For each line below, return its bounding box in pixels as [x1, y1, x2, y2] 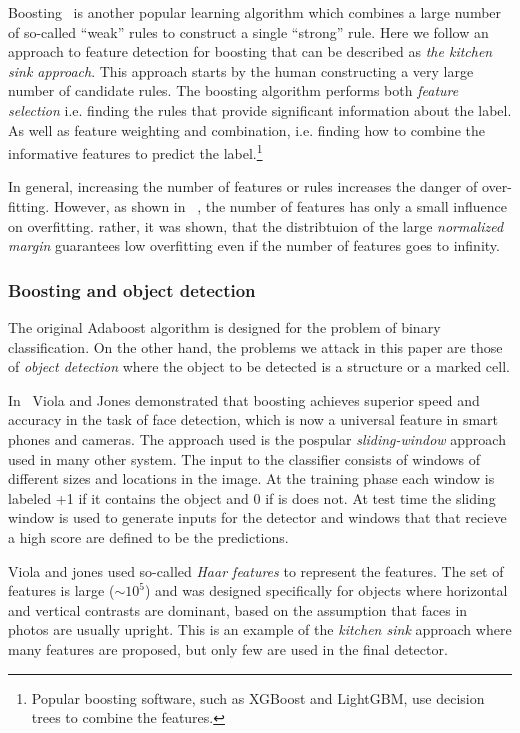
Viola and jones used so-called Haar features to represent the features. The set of [8, 560, 504, 581]
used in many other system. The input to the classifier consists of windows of [8, 448, 481, 469]
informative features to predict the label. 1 [8, 140, 263, 163]
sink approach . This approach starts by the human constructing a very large [8, 60, 474, 81]
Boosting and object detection [8, 277, 256, 302]
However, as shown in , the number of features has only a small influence [53, 196, 508, 216]
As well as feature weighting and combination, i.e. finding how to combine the [8, 119, 485, 140]
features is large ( [8, 580, 115, 601]
